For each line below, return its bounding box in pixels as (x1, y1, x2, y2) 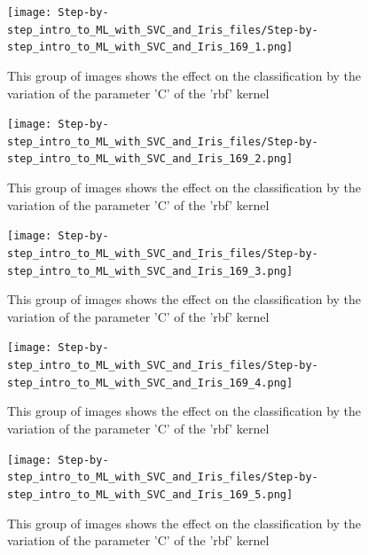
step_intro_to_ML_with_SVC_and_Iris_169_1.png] (7, 41, 294, 54)
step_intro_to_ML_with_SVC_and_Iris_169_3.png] (7, 264, 294, 277)
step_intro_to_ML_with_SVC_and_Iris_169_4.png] (7, 376, 294, 389)
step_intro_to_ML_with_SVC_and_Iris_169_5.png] (7, 488, 294, 501)
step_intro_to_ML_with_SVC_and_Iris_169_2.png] (7, 152, 294, 166)
